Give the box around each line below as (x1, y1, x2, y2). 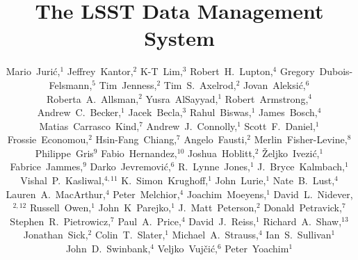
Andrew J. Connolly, (146, 118, 238, 133)
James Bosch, (259, 105, 318, 120)
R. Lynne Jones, (178, 159, 250, 174)
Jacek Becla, (128, 105, 183, 120)
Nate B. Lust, (272, 173, 335, 188)
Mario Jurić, (6, 64, 60, 79)
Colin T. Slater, (95, 227, 165, 242)
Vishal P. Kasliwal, (20, 173, 104, 188)
